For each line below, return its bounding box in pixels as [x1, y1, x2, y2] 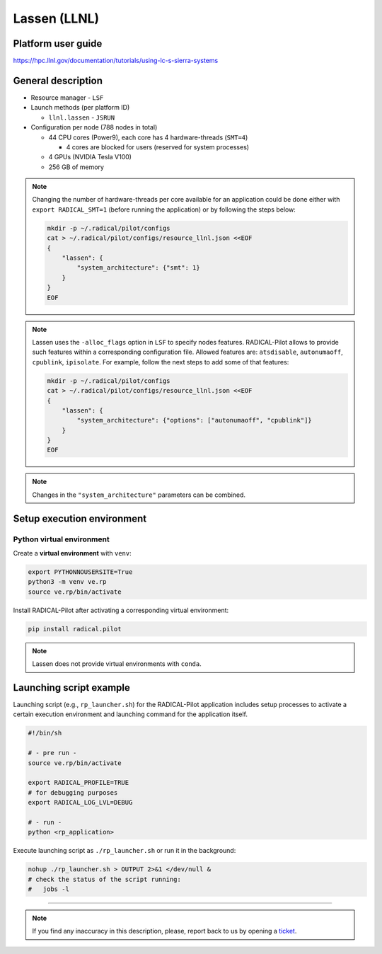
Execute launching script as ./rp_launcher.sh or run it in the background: [13, 846, 236, 855]
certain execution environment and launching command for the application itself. [13, 710, 248, 718]
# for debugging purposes [28, 788, 118, 796]
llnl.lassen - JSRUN [48, 113, 115, 122]
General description [13, 74, 103, 86]
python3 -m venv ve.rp [28, 577, 107, 586]
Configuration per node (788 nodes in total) [30, 123, 158, 132]
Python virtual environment [13, 534, 110, 544]
